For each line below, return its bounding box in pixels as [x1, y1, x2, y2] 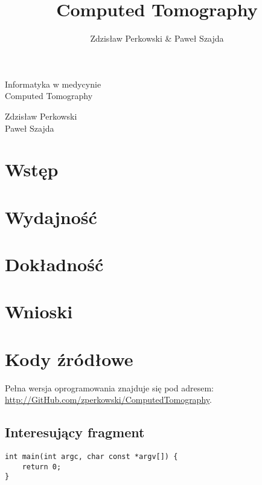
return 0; [22, 462, 62, 471]
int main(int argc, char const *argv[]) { [5, 452, 178, 461]
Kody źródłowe [5, 346, 133, 371]
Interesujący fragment [5, 423, 145, 442]
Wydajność [5, 204, 97, 229]
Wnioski [5, 299, 73, 324]
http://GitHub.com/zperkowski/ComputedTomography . [5, 393, 212, 406]
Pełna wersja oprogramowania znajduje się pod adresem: [5, 381, 214, 394]
